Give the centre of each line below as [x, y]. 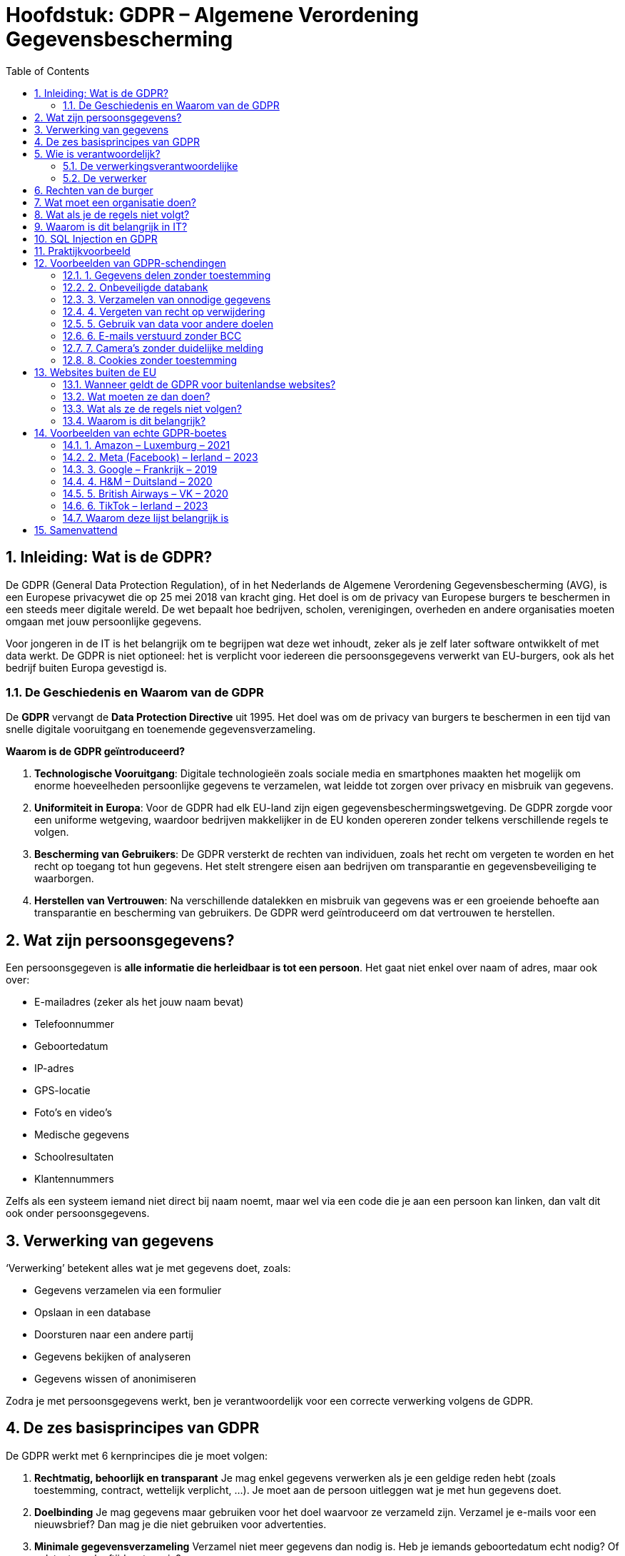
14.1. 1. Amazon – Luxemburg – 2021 [147, 445]
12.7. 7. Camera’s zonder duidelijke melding [163, 348]
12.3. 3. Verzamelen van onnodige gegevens [167, 299]
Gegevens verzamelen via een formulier [128, 1290]
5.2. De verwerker [105, 178]
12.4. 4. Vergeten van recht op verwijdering [164, 311]
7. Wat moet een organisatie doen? [115, 202]
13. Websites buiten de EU [96, 372]
